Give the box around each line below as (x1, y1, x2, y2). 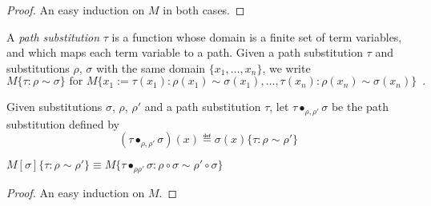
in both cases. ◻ (163, 2, 245, 18)
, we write (262, 59, 311, 76)
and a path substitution (144, 98, 261, 115)
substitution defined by (6, 115, 119, 132)
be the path (331, 98, 389, 115)
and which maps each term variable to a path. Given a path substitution (6, 44, 363, 61)
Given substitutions (6, 98, 103, 115)
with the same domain (95, 59, 206, 76)
